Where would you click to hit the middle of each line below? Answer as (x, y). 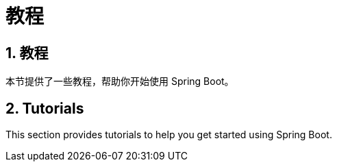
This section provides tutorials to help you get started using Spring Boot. (169, 135)
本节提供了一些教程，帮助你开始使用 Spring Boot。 (120, 81)
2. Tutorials (45, 108)
